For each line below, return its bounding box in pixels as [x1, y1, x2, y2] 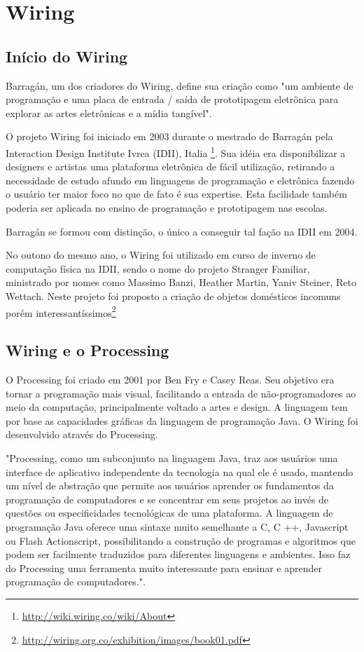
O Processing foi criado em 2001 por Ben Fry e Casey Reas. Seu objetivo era [6, 372, 335, 386]
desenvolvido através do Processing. [6, 427, 158, 442]
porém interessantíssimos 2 [6, 303, 116, 320]
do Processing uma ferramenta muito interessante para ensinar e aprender [6, 560, 322, 575]
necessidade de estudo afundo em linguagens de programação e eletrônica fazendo [6, 172, 355, 187]
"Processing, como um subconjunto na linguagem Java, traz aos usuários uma [6, 450, 338, 465]
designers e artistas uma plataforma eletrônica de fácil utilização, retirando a [6, 159, 335, 174]
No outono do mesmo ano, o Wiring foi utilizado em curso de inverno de [6, 247, 316, 262]
